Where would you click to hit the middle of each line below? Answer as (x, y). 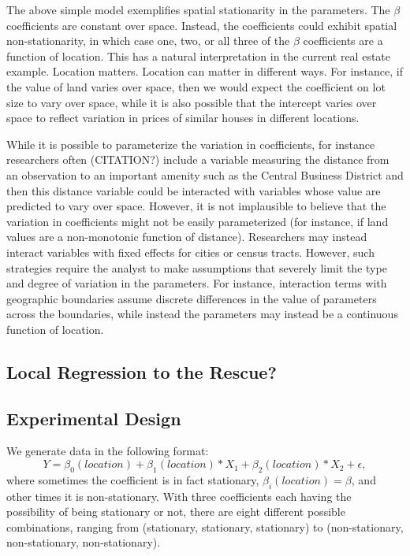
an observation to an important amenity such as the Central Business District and (205, 174)
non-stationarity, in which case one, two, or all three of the (148, 41)
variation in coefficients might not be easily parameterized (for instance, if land (198, 221)
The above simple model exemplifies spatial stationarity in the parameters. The (198, 9)
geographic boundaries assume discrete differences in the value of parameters (192, 298)
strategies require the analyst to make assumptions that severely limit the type (197, 267)
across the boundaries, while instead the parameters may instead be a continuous (202, 314)
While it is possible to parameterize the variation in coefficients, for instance (191, 144)
